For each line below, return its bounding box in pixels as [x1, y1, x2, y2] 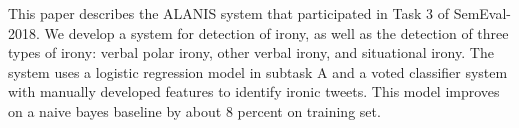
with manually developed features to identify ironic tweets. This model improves [8, 81, 500, 102]
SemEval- [453, 3, 512, 23]
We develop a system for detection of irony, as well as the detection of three [44, 22, 509, 43]
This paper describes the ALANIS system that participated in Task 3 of [8, 3, 449, 23]
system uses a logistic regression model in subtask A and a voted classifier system [8, 61, 508, 82]
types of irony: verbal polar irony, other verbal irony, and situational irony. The [8, 42, 494, 63]
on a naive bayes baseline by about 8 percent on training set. [8, 100, 381, 121]
